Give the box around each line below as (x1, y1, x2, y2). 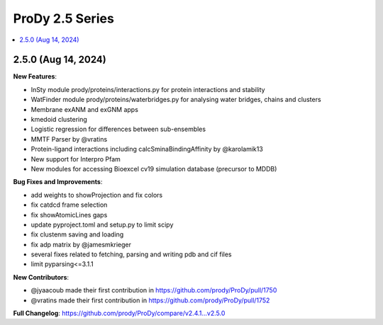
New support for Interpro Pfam (30, 154, 121, 163)
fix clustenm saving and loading (30, 230, 124, 239)
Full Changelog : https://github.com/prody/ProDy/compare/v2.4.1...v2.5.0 (13, 309, 226, 318)
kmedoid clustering (30, 115, 88, 124)
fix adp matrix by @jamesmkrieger (30, 240, 131, 249)
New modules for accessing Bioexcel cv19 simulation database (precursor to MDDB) (30, 164, 277, 173)
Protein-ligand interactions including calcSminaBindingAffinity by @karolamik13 (30, 145, 264, 154)
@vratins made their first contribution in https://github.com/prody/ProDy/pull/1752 (30, 296, 270, 304)
